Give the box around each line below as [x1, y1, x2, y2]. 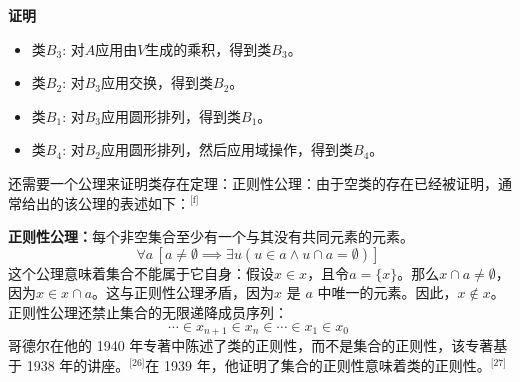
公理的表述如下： [77, 192, 190, 213]
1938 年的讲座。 [26, 354, 130, 375]
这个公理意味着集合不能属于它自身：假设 [8, 262, 274, 283]
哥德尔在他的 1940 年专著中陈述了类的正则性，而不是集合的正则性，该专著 [8, 334, 494, 355]
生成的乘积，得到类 [145, 38, 272, 59]
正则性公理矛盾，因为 [134, 282, 275, 303]
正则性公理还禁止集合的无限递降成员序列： [8, 301, 288, 322]
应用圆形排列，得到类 [101, 105, 242, 126]
